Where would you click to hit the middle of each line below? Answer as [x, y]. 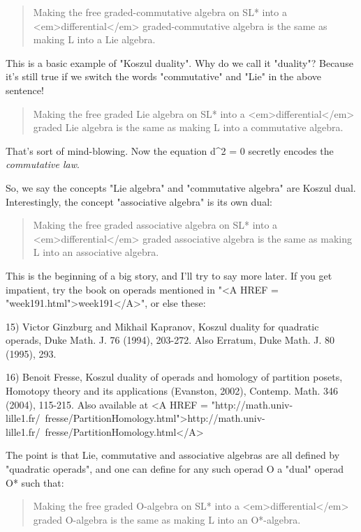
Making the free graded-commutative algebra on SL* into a [160, 12]
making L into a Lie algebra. [94, 39]
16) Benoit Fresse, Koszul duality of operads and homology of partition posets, [174, 377]
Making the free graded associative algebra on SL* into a [155, 225]
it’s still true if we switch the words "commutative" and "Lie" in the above [163, 76]
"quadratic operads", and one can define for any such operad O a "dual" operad [175, 469]
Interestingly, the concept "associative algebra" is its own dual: [139, 201]
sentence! [25, 90]
